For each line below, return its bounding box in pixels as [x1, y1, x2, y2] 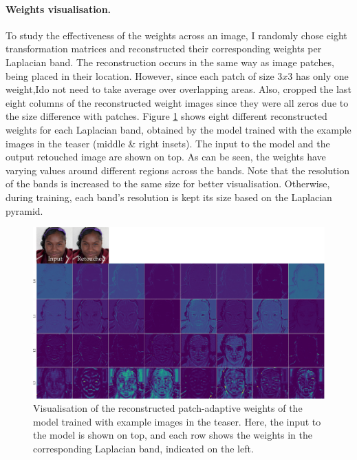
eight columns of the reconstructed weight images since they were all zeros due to [6, 95, 349, 109]
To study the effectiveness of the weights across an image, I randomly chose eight [6, 28, 347, 42]
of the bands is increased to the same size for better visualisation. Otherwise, [6, 176, 330, 191]
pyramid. [6, 203, 43, 218]
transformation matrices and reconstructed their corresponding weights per [6, 41, 322, 56]
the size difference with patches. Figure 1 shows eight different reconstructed [6, 109, 327, 123]
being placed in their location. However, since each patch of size [6, 68, 274, 83]
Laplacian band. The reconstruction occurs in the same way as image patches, [6, 54, 334, 69]
